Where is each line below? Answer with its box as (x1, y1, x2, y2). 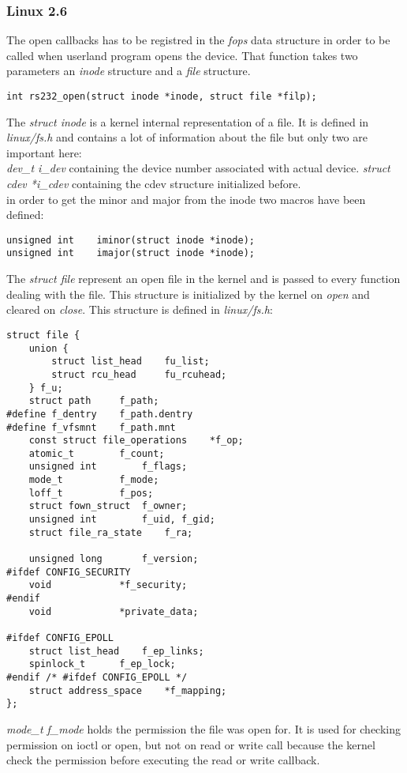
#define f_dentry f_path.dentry (6, 408, 193, 420)
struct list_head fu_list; (51, 356, 210, 368)
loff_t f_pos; (28, 487, 154, 499)
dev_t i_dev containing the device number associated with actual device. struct (6, 160, 390, 176)
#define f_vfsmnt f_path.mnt (6, 421, 176, 433)
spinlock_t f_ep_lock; (28, 658, 176, 670)
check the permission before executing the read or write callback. (6, 752, 320, 768)
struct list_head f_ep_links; (28, 645, 204, 657)
